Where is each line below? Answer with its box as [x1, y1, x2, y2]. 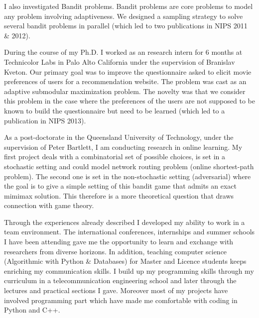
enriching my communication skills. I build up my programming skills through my [4, 265, 254, 276]
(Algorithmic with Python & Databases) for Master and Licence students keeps [4, 256, 247, 266]
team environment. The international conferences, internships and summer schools [4, 226, 255, 237]
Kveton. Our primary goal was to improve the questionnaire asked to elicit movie [4, 66, 252, 77]
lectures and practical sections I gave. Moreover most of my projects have [4, 285, 228, 296]
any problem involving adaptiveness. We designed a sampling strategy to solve [4, 10, 243, 21]
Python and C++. [4, 305, 60, 315]
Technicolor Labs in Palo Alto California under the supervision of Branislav [4, 56, 235, 67]
